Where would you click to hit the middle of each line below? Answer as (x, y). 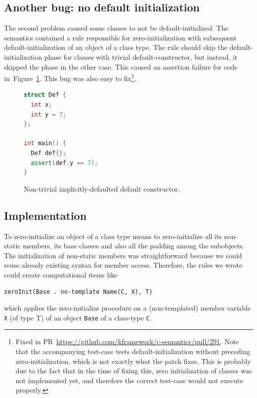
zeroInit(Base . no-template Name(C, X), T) (78, 292)
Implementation (45, 215)
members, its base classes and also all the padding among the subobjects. (134, 246)
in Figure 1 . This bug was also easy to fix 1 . (70, 77)
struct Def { (45, 95)
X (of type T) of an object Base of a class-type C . (78, 317)
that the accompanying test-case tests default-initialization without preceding (133, 351)
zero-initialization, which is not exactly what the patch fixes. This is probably (133, 361)
